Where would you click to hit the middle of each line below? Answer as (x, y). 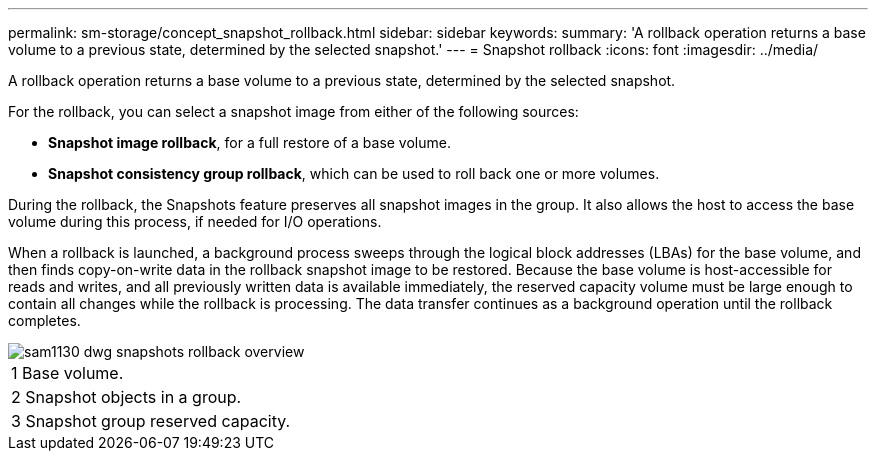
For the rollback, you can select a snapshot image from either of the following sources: (293, 111)
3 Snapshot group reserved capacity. (151, 421)
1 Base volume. (67, 373)
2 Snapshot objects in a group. (126, 397)
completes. (44, 320)
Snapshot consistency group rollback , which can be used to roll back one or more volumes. (354, 173)
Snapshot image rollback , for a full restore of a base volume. (249, 142)
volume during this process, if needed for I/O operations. (195, 221)
